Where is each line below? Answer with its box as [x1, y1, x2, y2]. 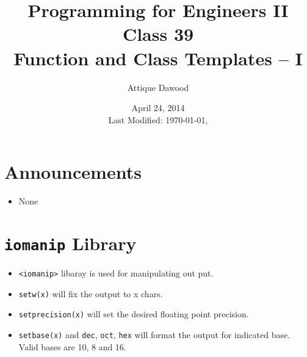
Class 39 [122, 21, 194, 46]
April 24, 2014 [131, 101, 185, 114]
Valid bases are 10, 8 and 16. [18, 340, 126, 353]
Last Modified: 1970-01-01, [108, 113, 208, 126]
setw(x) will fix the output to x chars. [18, 287, 163, 300]
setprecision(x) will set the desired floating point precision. [18, 308, 249, 320]
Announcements [4, 159, 142, 184]
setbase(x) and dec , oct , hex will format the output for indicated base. [18, 328, 291, 341]
